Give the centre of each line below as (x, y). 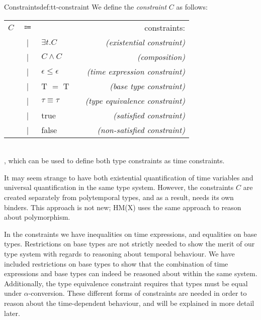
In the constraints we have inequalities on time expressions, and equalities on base (130, 234)
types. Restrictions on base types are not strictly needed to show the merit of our (129, 244)
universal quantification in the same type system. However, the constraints (119, 187)
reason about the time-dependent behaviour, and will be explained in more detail (129, 303)
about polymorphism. (37, 217)
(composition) (161, 56)
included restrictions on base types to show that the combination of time (116, 263)
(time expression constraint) (136, 71)
